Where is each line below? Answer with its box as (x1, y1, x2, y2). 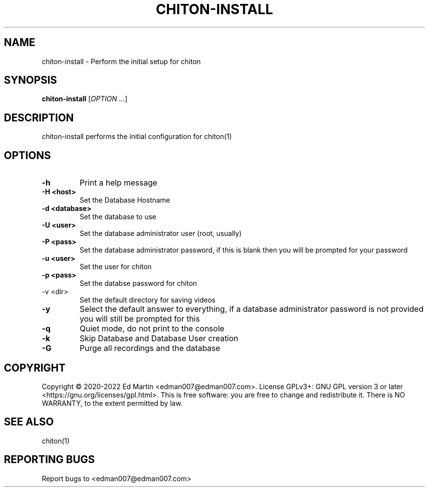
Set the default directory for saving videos (79, 296, 215, 304)
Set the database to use (79, 212, 157, 221)
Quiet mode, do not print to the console (79, 324, 225, 334)
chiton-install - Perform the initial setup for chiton (42, 57, 201, 66)
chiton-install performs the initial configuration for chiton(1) (42, 132, 232, 141)
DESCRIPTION (4, 111, 74, 124)
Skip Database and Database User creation (79, 333, 238, 344)
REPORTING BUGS (4, 453, 95, 466)
